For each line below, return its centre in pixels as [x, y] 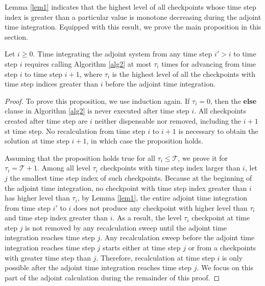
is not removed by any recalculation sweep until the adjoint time [126, 227]
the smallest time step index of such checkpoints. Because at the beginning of [131, 177]
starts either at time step [141, 248]
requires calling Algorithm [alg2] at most [88, 63]
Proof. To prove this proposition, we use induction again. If [97, 101]
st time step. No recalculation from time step [75, 131]
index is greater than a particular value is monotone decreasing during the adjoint [133, 17]
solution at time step [37, 141]
